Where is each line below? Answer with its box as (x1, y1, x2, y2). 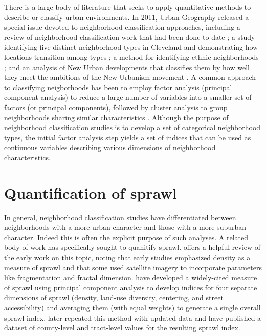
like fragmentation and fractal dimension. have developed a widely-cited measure (4, 272, 257, 283)
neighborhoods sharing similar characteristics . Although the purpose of (4, 112, 229, 122)
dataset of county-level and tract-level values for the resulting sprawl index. (4, 322, 240, 333)
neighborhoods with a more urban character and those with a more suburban (4, 222, 247, 233)
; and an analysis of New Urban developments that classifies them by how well (4, 61, 250, 72)
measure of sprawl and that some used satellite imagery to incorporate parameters (4, 262, 262, 272)
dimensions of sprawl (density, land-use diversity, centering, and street (4, 292, 224, 303)
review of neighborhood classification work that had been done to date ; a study (4, 31, 255, 42)
